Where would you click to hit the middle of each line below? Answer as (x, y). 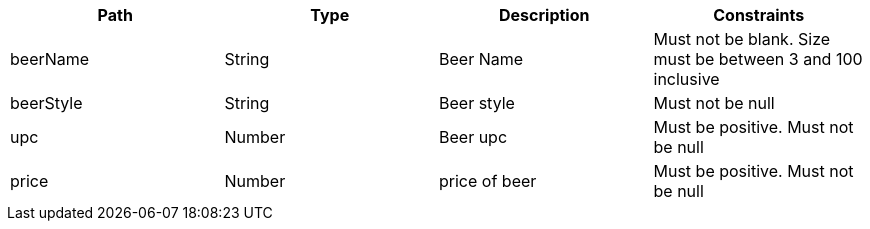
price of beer (488, 181)
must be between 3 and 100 (758, 59)
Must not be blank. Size (742, 39)
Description (544, 15)
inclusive (686, 79)
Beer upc (473, 137)
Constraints (759, 15)
